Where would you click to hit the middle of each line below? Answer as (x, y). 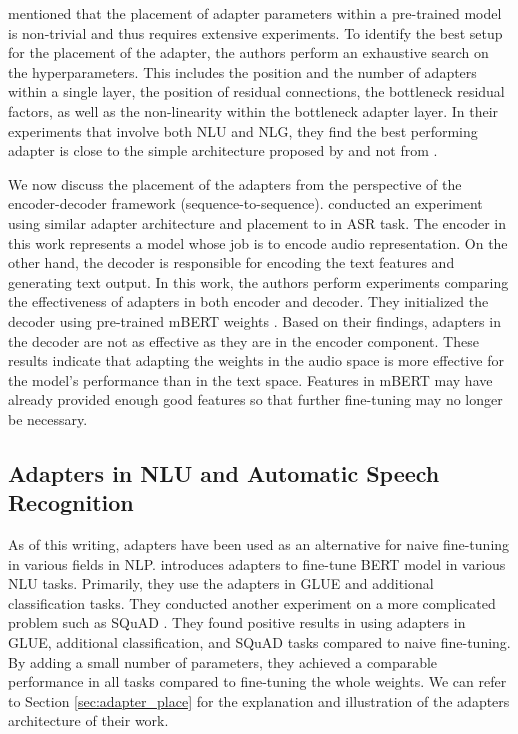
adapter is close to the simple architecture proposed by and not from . (223, 150)
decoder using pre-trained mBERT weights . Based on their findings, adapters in (254, 320)
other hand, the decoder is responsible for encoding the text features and (231, 262)
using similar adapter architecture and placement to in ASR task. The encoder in (257, 222)
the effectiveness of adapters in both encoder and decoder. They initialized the (248, 301)
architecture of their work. (88, 720)
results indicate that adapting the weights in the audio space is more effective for (256, 360)
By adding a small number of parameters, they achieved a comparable (223, 661)
